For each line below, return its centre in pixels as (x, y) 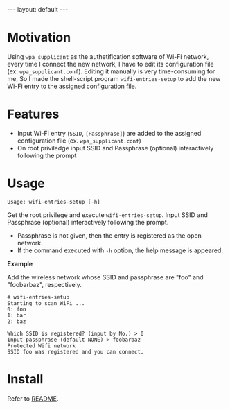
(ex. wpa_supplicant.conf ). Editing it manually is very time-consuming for (111, 71)
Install (25, 379)
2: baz (17, 321)
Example (20, 263)
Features (33, 114)
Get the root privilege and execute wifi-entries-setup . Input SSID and (107, 215)
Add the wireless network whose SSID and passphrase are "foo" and (105, 277)
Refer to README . (33, 398)
